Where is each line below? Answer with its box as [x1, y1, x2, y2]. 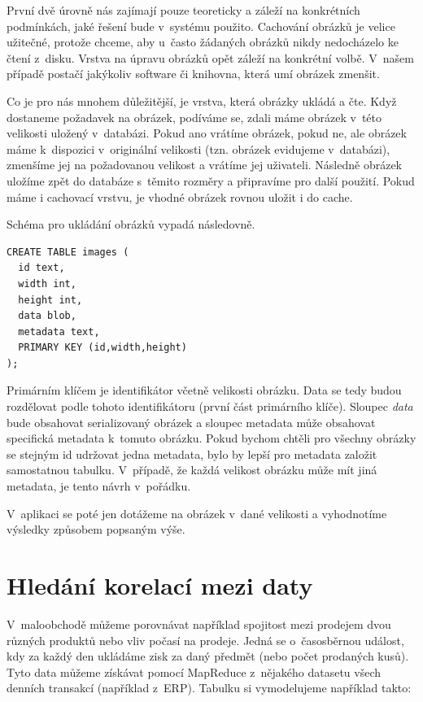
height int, [18, 294, 83, 306]
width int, [18, 277, 76, 290]
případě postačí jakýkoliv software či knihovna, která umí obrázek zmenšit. [7, 65, 380, 82]
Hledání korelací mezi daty [7, 569, 313, 601]
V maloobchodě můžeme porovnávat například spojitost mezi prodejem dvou [7, 615, 391, 632]
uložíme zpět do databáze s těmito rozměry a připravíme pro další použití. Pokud [7, 172, 415, 189]
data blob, [18, 310, 76, 322]
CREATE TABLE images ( [7, 246, 129, 258]
